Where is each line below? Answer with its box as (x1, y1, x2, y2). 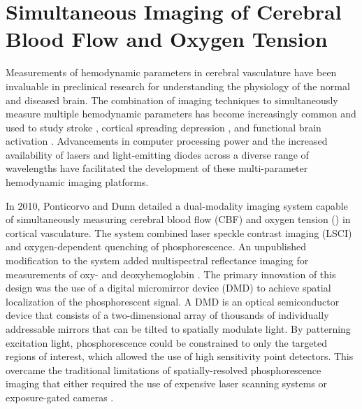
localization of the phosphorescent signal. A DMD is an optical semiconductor (6, 294, 340, 308)
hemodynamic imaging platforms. (6, 175, 149, 189)
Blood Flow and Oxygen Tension (6, 24, 328, 53)
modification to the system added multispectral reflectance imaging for (6, 253, 309, 268)
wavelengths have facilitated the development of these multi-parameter (6, 161, 308, 175)
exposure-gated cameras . (6, 389, 114, 404)
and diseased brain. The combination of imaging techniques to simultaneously (6, 92, 338, 107)
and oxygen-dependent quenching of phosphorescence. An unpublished (6, 239, 307, 254)
